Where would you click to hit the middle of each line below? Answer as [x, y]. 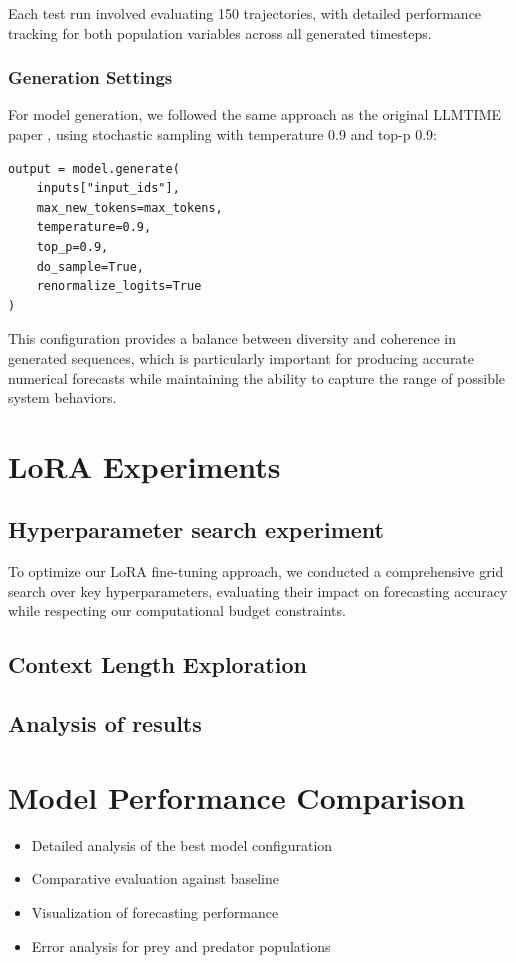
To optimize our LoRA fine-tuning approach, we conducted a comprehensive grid [256, 571]
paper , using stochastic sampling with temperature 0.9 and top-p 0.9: [223, 134]
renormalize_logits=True [119, 286]
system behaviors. [62, 397]
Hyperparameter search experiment [196, 529]
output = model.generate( [94, 168]
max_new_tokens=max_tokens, [129, 207]
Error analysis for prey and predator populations [181, 945]
